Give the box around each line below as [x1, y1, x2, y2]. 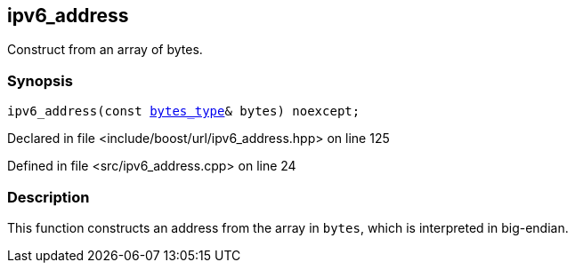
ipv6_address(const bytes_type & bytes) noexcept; [7, 104, 360, 119]
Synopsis [7, 71, 73, 90]
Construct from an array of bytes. [7, 42, 203, 58]
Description [7, 187, 90, 206]
